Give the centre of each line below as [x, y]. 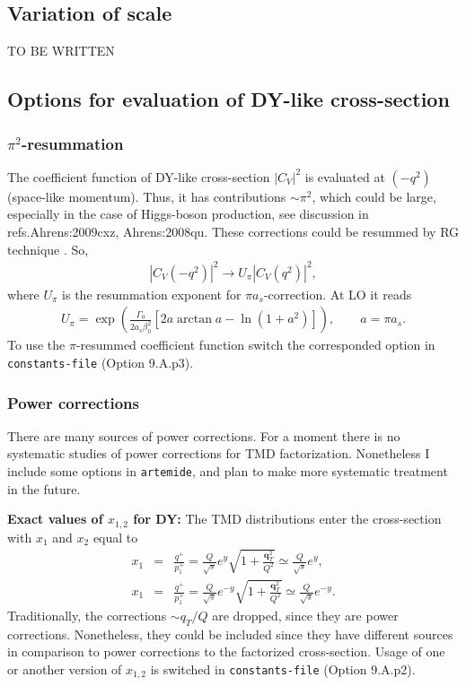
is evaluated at [345, 176]
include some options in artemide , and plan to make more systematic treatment [228, 470]
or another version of [65, 669]
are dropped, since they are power [305, 615]
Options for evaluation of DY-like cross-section [229, 99]
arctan [194, 320]
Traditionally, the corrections [87, 615]
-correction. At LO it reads [338, 294]
